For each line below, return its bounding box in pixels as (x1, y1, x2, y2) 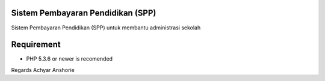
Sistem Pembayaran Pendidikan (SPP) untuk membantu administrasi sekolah (11, 24, 201, 31)
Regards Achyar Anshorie (11, 66, 75, 73)
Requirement (11, 40, 61, 50)
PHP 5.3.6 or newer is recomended (26, 55, 113, 62)
